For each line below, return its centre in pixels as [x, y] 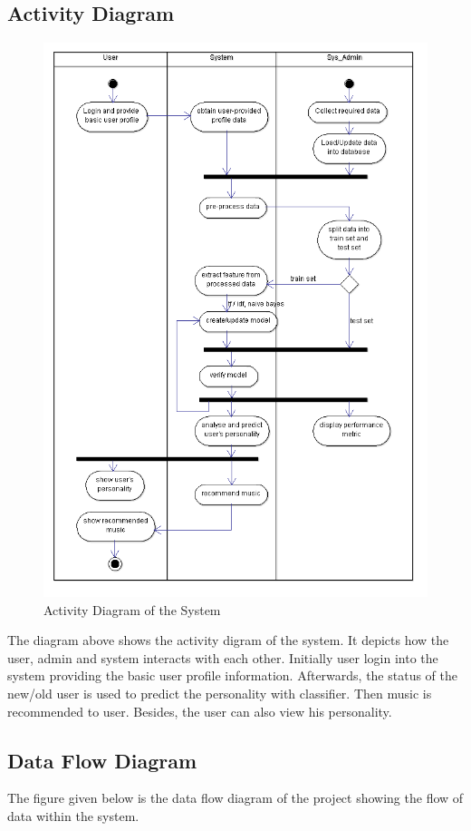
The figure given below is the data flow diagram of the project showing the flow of [235, 798]
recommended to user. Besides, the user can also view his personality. [200, 711]
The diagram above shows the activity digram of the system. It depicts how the [228, 640]
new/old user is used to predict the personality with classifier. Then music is [220, 694]
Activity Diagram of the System [132, 609]
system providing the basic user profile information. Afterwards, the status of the [233, 675]
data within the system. [73, 816]
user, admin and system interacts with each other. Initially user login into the [223, 657]
